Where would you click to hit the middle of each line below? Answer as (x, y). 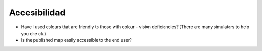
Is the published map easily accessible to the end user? (76, 40)
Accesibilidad (37, 13)
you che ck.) (33, 33)
